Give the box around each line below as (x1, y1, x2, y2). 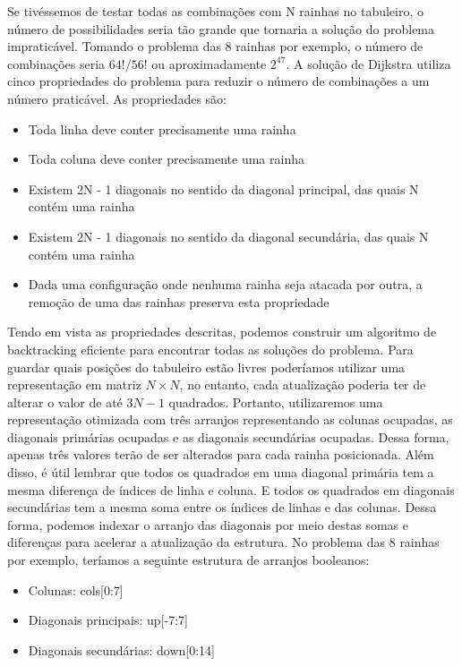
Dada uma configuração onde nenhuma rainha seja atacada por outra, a (28, 275, 423, 294)
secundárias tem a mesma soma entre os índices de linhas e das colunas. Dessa (7, 498, 437, 517)
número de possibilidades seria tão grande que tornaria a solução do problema (7, 19, 435, 38)
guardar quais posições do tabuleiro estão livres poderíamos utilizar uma (7, 357, 406, 376)
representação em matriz (7, 375, 141, 394)
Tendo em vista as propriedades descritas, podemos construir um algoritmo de (7, 322, 437, 341)
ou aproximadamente (151, 54, 267, 73)
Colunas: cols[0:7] (28, 580, 124, 599)
